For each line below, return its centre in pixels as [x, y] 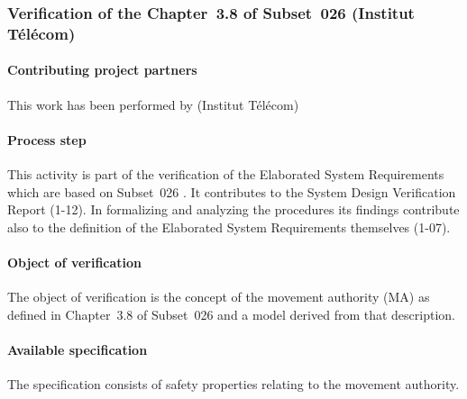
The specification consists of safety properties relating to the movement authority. [233, 384]
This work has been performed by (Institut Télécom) [153, 104]
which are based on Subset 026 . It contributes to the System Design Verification [232, 191]
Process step [47, 139]
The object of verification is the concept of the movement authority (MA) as [219, 297]
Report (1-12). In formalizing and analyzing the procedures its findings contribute [233, 209]
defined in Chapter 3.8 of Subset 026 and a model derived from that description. [231, 314]
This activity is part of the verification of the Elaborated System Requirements [226, 173]
